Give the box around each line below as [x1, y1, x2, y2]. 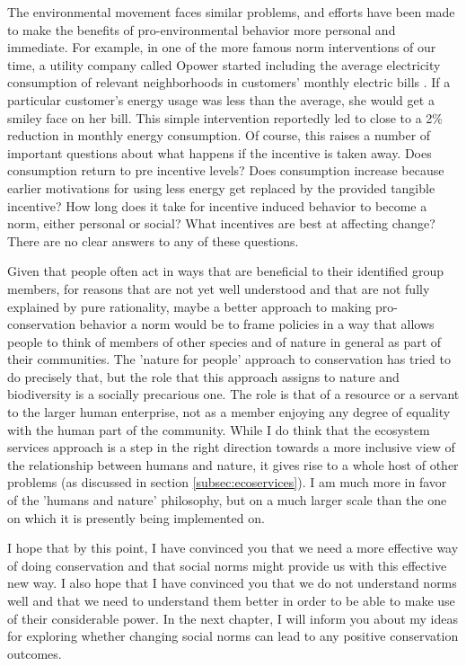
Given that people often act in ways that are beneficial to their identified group [7, 262, 444, 280]
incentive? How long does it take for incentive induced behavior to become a [7, 196, 427, 215]
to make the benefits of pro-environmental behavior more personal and [7, 20, 396, 39]
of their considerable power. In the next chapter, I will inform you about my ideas [7, 608, 459, 627]
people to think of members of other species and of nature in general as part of [7, 332, 442, 351]
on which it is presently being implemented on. [7, 508, 265, 527]
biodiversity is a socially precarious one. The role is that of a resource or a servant [7, 385, 460, 404]
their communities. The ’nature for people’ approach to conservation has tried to [7, 350, 451, 369]
